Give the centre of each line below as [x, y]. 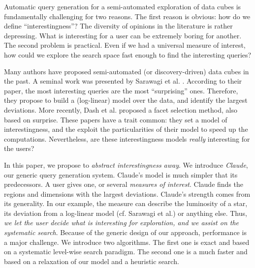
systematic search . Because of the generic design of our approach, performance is [125, 232]
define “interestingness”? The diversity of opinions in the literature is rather [118, 26]
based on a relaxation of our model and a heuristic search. [92, 261]
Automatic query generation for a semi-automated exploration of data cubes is [123, 6]
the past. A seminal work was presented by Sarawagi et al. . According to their [123, 81]
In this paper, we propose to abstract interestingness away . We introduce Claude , [126, 164]
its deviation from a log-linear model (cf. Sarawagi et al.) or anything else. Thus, [126, 213]
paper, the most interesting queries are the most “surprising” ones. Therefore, [121, 90]
